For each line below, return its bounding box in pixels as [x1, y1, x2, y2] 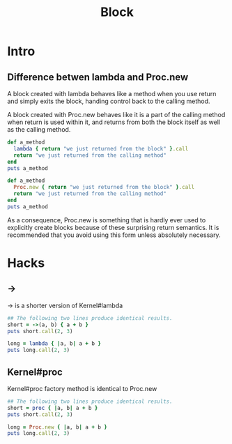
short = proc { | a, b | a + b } [7, 404, 98, 411]
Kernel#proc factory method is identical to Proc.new [7, 384, 157, 392]
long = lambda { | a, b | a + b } [7, 340, 101, 347]
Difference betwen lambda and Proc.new [7, 71, 189, 83]
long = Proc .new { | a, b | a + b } [7, 423, 108, 431]
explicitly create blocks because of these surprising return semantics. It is [7, 223, 219, 231]
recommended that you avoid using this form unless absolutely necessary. [7, 231, 221, 239]
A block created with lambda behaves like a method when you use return [7, 90, 217, 98]
